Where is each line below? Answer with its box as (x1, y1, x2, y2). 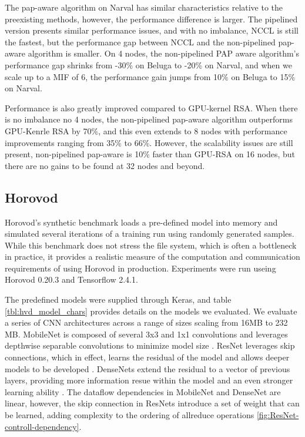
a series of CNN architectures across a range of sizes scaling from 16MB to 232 (5, 316, 288, 329)
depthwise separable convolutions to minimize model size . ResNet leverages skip (5, 339, 295, 352)
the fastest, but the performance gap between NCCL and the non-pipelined (5, 35, 276, 48)
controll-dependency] (5, 420, 79, 432)
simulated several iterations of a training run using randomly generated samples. (5, 227, 294, 240)
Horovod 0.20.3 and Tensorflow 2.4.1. (5, 273, 138, 286)
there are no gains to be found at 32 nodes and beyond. (5, 159, 205, 171)
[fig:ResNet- (256, 409, 299, 421)
